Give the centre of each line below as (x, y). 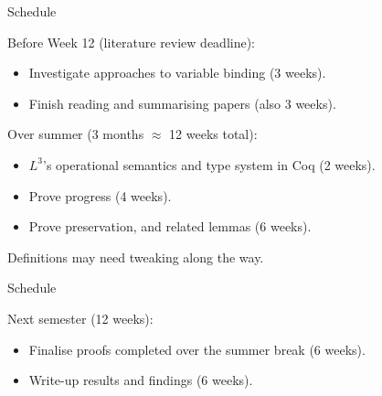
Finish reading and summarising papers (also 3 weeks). (182, 103)
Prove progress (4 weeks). (100, 195)
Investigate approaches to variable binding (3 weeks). (177, 73)
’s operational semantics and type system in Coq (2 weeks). (209, 164)
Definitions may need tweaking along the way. (136, 257)
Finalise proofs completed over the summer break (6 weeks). (197, 349)
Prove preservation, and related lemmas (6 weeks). (170, 226)
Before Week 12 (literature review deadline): (132, 42)
